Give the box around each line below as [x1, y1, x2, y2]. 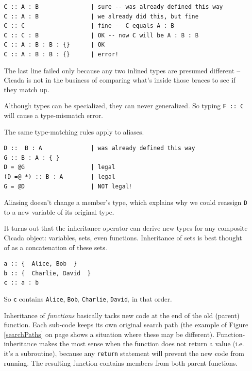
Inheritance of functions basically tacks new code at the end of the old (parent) [4, 310, 240, 320]
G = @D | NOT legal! [4, 183, 133, 190]
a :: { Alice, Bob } [4, 260, 77, 268]
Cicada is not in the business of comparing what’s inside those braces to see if [4, 75, 235, 85]
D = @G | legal [4, 164, 116, 171]
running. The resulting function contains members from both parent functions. [4, 357, 238, 368]
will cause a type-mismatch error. [4, 110, 103, 120]
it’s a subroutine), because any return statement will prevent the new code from [4, 348, 244, 358]
